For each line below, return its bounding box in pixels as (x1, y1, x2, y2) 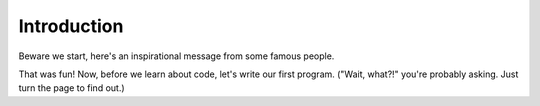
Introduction (18, 15, 124, 37)
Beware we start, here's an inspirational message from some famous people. (18, 50, 335, 62)
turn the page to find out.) (18, 82, 125, 94)
